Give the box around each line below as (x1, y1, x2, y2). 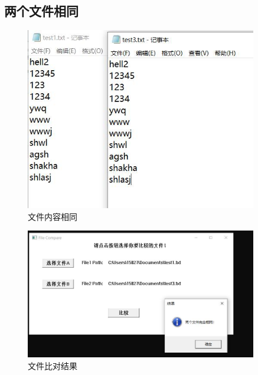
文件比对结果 (28, 359, 77, 371)
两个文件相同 (4, 2, 79, 20)
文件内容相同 (28, 210, 77, 222)
